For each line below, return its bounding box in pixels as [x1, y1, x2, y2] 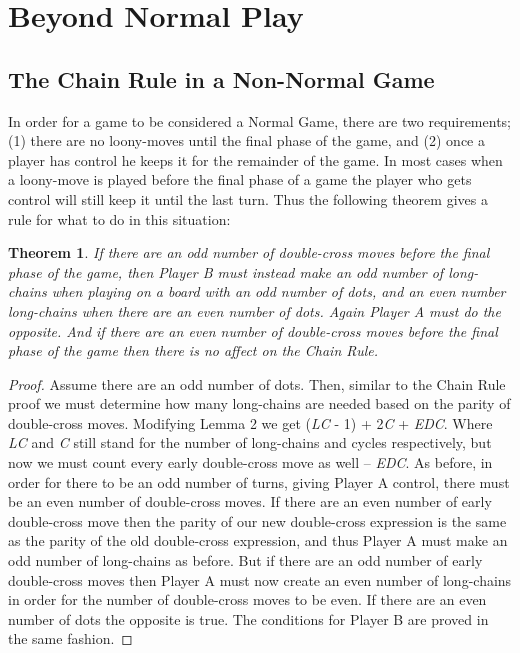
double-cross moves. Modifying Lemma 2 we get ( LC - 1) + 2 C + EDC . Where [8, 412, 493, 433]
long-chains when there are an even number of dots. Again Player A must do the [8, 300, 501, 321]
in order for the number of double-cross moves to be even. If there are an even [8, 589, 487, 610]
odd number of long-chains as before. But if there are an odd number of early [8, 550, 483, 571]
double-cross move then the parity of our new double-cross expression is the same [8, 510, 507, 531]
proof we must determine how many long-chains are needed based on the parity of [8, 393, 511, 414]
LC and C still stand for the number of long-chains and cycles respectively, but [8, 432, 492, 453]
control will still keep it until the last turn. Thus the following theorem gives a [8, 188, 488, 209]
